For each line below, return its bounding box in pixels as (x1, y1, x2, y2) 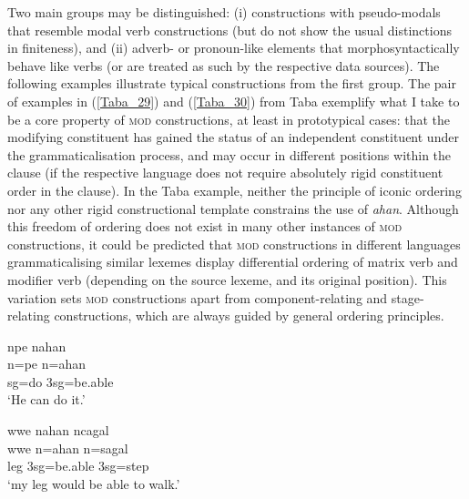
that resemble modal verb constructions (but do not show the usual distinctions (7, 20, 452, 39)
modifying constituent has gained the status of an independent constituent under (7, 127, 459, 147)
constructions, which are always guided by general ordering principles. (54, 306, 444, 325)
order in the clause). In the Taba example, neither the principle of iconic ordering (7, 180, 462, 199)
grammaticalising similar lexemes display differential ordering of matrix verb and (7, 252, 458, 271)
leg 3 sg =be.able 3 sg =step (7, 456, 149, 475)
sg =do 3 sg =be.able (7, 372, 114, 391)
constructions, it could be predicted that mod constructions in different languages (7, 234, 461, 253)
